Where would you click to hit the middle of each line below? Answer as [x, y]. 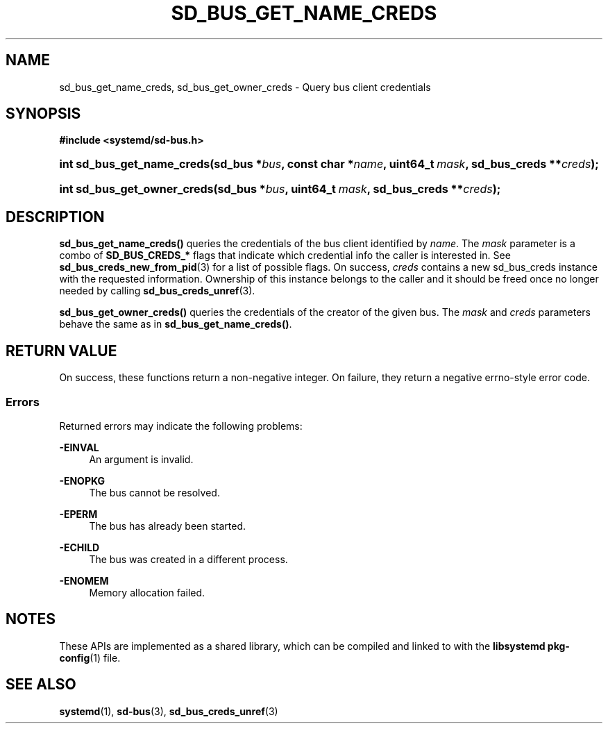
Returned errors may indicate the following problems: [181, 426]
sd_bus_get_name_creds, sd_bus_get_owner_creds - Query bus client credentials [245, 87]
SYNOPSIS [43, 114]
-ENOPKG [82, 480]
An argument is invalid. [141, 459]
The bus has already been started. [168, 526]
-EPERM [78, 514]
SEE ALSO [41, 685]
